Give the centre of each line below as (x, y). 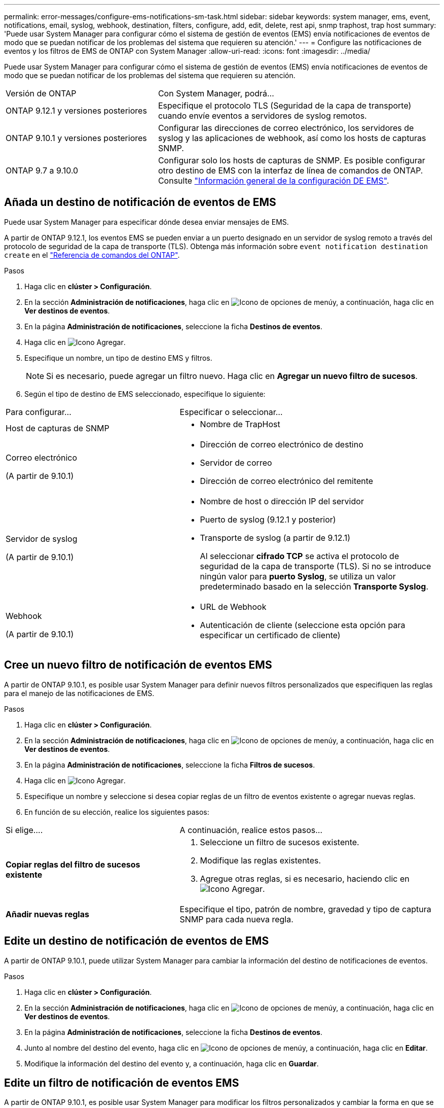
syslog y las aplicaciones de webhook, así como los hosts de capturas (292, 138)
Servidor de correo (236, 462)
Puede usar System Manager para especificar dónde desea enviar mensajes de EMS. (146, 222)
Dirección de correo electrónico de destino (282, 444)
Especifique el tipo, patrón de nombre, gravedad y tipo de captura (305, 909)
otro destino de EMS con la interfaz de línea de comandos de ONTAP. (290, 170)
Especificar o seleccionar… (231, 412)
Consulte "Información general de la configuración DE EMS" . (273, 181)
